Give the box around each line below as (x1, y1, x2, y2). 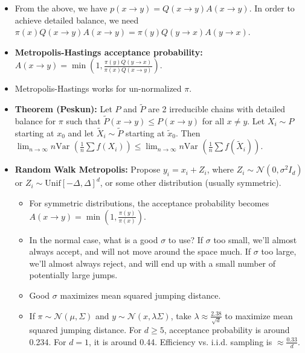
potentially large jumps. (29, 269, 118, 281)
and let (68, 126, 94, 139)
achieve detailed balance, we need (14, 13, 139, 26)
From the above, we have (14, 2, 108, 14)
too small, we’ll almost (213, 233, 297, 246)
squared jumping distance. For (29, 323, 142, 336)
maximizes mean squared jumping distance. (60, 288, 221, 301)
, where (207, 163, 234, 176)
